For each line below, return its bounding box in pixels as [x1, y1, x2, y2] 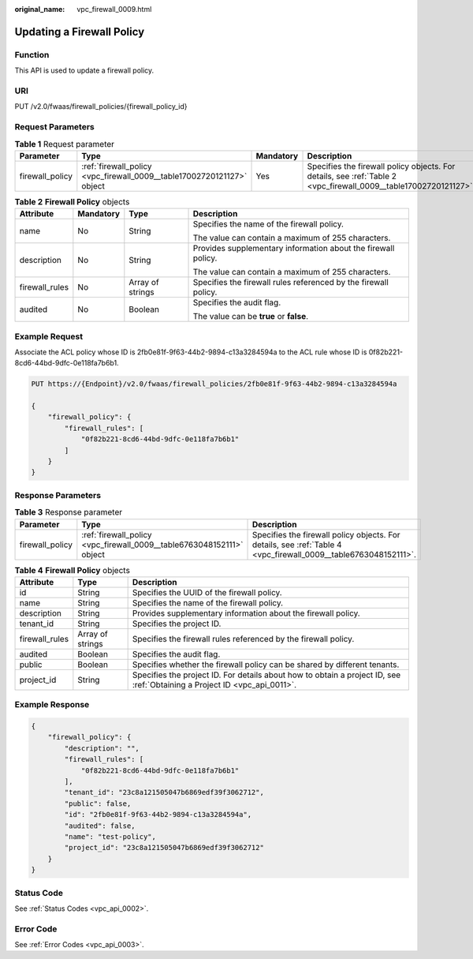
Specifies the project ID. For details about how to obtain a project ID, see [132, 669, 401, 680]
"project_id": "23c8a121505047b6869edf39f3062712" [64, 843, 264, 852]
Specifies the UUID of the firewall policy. [132, 586, 283, 598]
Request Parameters [14, 122, 95, 133]
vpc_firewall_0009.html [76, 5, 152, 13]
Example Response [14, 699, 90, 710]
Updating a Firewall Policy [14, 24, 145, 39]
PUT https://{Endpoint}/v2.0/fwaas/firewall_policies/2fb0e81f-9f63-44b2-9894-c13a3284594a [31, 380, 397, 388]
